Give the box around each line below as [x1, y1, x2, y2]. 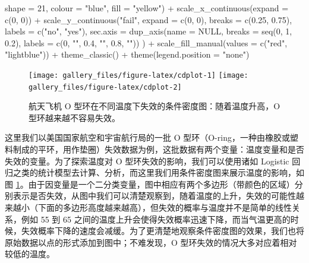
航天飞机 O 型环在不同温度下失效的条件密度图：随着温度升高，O [29, 100, 280, 112]
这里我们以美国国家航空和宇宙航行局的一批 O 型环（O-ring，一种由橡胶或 [5, 131, 290, 144]
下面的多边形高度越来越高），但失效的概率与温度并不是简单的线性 [37, 201, 292, 214]
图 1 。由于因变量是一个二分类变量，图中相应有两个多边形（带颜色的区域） [5, 178, 295, 190]
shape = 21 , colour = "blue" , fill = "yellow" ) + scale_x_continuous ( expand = [5, 2, 289, 14]
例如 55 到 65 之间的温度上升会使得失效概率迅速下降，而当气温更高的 [21, 213, 291, 225]
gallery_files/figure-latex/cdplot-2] [29, 83, 182, 91]
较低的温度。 [5, 248, 55, 260]
